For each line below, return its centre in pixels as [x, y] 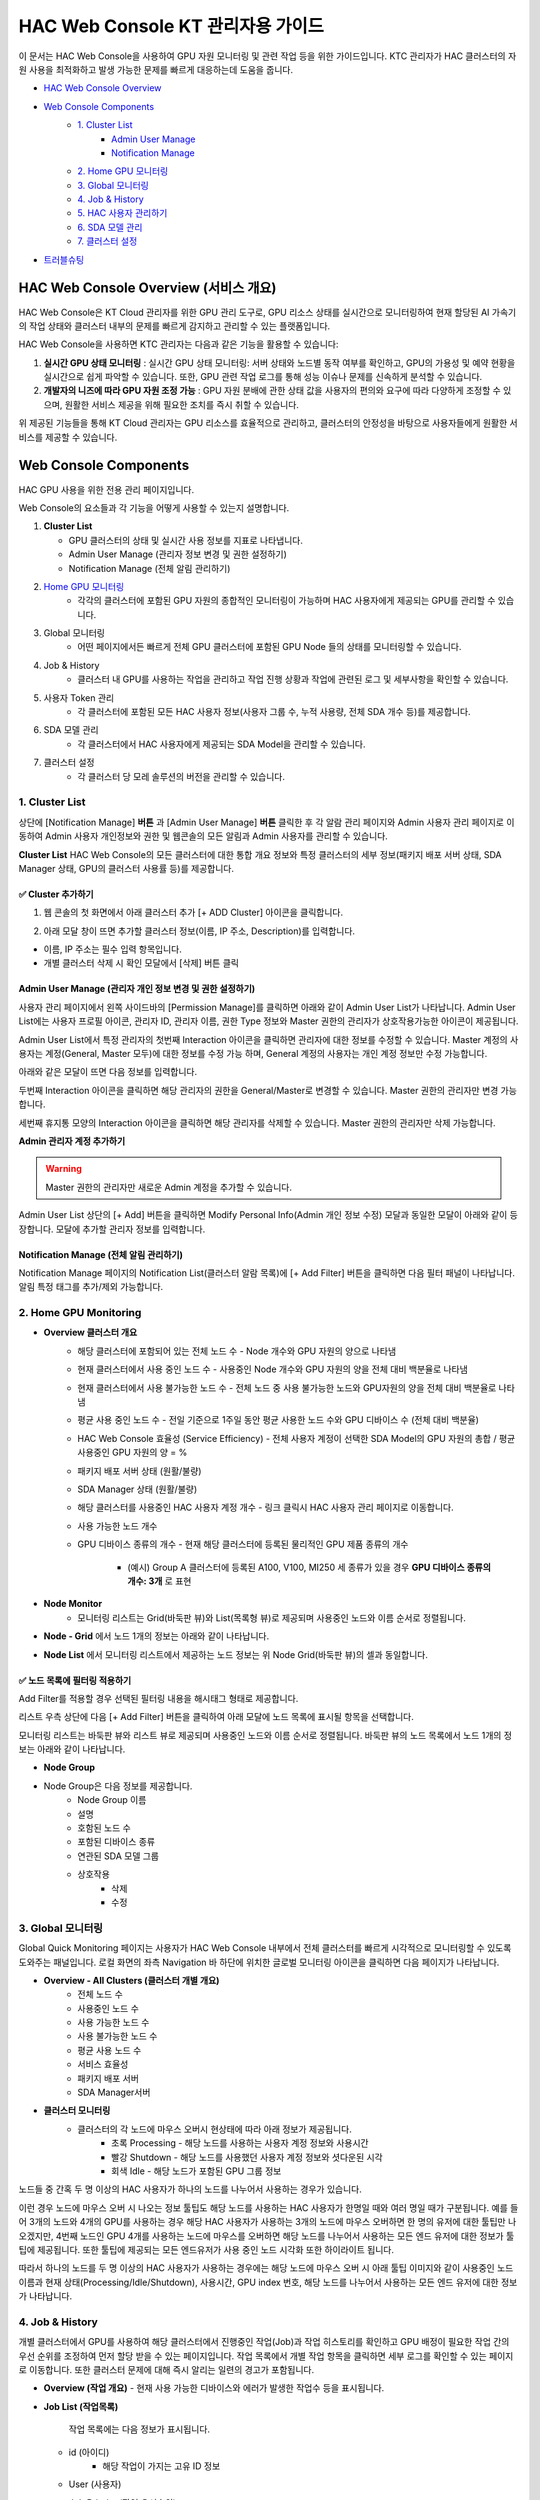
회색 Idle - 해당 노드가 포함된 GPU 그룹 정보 [196, 2171]
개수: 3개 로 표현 [159, 1581]
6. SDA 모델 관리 [110, 227]
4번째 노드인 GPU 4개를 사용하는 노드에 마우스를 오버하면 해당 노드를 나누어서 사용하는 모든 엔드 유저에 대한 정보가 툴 [285, 2236]
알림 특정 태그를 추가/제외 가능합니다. [91, 1287]
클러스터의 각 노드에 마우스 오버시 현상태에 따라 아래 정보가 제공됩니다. [214, 2129]
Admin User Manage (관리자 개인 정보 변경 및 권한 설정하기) [137, 989]
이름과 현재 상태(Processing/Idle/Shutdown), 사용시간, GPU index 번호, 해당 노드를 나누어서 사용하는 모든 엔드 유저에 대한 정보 [268, 2282]
